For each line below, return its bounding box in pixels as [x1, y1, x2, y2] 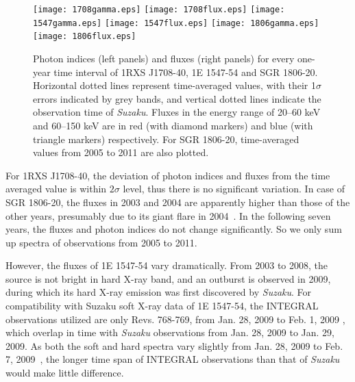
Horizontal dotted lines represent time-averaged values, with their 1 [33, 78, 317, 92]
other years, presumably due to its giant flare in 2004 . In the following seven [5, 208, 331, 222]
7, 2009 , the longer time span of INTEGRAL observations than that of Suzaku [5, 352, 340, 366]
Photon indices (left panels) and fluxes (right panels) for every [33, 51, 295, 65]
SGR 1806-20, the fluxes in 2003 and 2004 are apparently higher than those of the [5, 194, 350, 209]
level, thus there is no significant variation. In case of [123, 181, 345, 196]
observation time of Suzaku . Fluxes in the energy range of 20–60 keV [33, 105, 321, 119]
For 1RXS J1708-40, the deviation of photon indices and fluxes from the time [5, 168, 330, 182]
